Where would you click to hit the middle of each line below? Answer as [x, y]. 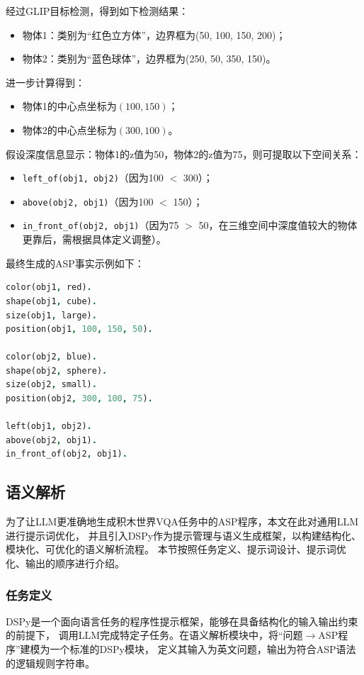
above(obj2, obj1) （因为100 [88, 201]
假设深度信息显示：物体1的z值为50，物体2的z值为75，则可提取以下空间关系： [184, 154]
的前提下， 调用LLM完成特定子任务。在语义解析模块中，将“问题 [154, 635]
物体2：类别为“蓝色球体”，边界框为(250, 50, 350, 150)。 [149, 58]
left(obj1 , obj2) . [49, 426]
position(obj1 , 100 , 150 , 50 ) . [79, 329]
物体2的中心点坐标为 [69, 129]
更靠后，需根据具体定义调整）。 [94, 239]
